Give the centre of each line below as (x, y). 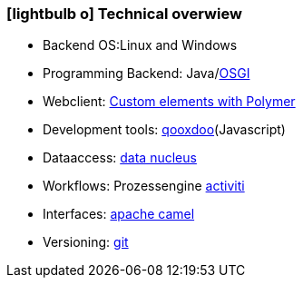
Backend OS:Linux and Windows (140, 45)
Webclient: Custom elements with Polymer (169, 102)
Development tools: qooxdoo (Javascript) (164, 130)
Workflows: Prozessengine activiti (144, 186)
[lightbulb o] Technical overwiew (124, 14)
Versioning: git (86, 242)
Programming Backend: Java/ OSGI (147, 74)
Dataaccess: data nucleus (120, 158)
